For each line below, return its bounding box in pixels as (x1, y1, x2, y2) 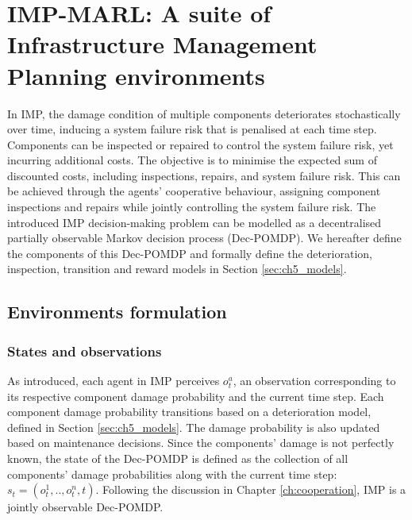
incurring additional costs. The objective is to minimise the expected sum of (7, 152, 377, 168)
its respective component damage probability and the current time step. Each (7, 387, 384, 404)
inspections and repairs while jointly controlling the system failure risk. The (7, 198, 376, 215)
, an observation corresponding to (233, 372, 396, 389)
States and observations (7, 341, 162, 360)
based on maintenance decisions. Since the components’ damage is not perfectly (7, 434, 395, 451)
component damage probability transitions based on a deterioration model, (7, 403, 372, 420)
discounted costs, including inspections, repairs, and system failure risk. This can (7, 167, 401, 183)
